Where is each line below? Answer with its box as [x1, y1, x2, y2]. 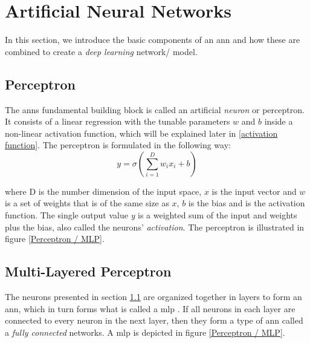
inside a [264, 115, 293, 128]
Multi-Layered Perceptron [5, 262, 172, 281]
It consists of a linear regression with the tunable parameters [5, 115, 230, 128]
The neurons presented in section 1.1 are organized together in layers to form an [5, 290, 302, 303]
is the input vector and [212, 185, 297, 197]
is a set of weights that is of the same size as [5, 197, 169, 209]
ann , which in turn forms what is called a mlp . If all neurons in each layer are [5, 302, 295, 315]
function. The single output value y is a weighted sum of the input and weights [5, 209, 297, 221]
